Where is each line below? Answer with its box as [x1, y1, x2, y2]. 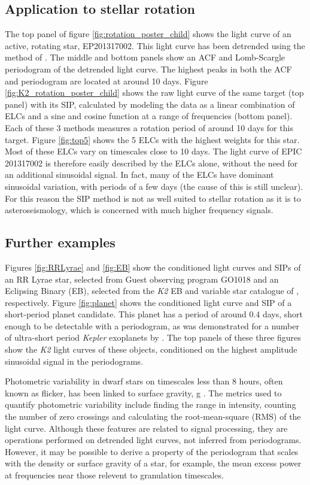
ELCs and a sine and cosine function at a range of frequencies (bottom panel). [5, 110, 293, 122]
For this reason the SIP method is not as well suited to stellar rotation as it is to [5, 192, 301, 204]
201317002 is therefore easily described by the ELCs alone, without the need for [5, 156, 298, 169]
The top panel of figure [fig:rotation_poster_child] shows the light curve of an [5, 28, 291, 40]
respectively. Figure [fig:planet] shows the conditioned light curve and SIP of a [5, 296, 292, 308]
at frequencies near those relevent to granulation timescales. [5, 469, 224, 481]
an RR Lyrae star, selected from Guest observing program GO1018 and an [5, 272, 279, 285]
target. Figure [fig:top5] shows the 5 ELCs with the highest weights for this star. [5, 133, 300, 145]
